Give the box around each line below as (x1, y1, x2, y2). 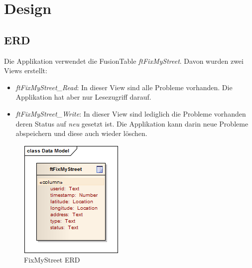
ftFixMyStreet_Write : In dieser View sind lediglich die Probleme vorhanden (15, 108, 246, 119)
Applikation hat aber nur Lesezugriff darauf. (15, 92, 151, 102)
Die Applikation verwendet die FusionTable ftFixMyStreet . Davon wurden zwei (4, 55, 244, 66)
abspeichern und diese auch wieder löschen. (15, 128, 147, 138)
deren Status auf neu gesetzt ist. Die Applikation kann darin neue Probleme (15, 118, 249, 129)
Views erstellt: (4, 65, 47, 76)
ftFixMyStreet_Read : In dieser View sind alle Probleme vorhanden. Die (15, 82, 233, 92)
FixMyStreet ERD (24, 255, 80, 265)
